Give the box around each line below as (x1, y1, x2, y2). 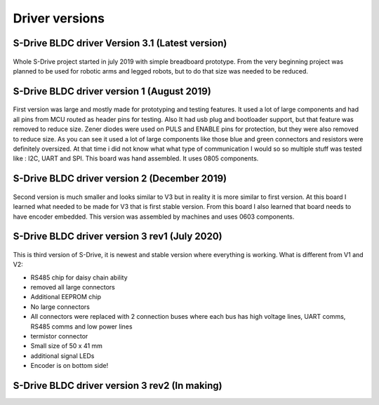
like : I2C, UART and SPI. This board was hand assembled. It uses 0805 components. (13, 154, 259, 163)
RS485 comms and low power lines (30, 322, 133, 331)
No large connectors (30, 302, 91, 311)
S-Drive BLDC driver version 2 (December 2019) (13, 172, 227, 185)
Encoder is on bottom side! (30, 362, 109, 370)
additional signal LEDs (30, 351, 95, 360)
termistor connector (30, 332, 88, 341)
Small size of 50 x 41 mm (30, 342, 103, 350)
